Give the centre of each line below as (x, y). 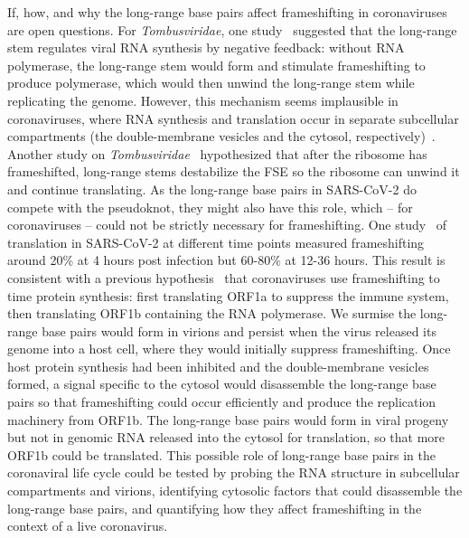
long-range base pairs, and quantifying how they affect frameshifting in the (215, 508)
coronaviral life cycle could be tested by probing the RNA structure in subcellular (234, 472)
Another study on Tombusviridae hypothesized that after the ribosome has (217, 153)
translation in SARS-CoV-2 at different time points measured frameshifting (216, 242)
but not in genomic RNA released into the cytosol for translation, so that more (226, 437)
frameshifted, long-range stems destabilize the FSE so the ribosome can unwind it (234, 171)
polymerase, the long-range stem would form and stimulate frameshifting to (216, 65)
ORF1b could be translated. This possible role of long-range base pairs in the (221, 454)
